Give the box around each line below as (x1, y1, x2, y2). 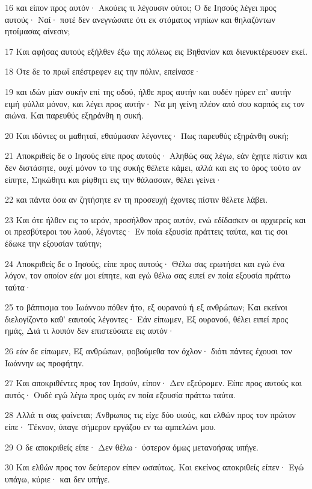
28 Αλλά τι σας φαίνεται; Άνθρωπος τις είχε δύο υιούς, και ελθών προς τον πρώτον (5, 408, 296, 421)
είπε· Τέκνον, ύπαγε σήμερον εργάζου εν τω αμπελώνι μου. (5, 420, 216, 433)
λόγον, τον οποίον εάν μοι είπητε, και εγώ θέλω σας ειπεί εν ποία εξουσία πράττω (5, 269, 290, 281)
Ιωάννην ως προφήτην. (5, 356, 84, 369)
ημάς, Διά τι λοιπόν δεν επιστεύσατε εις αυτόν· (5, 324, 174, 337)
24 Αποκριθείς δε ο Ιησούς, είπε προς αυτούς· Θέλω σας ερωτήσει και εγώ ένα (5, 257, 285, 269)
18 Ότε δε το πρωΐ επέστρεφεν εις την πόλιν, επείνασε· (5, 65, 201, 78)
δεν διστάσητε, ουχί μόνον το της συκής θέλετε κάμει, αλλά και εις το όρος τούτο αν (5, 161, 301, 173)
